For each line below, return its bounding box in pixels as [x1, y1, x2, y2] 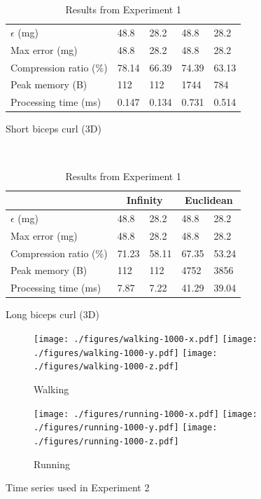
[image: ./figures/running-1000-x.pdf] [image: [34, 409, 258, 419]
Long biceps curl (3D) [6, 307, 99, 322]
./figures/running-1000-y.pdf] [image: [34, 423, 218, 433]
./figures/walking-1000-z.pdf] [34, 362, 179, 372]
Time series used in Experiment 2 [6, 480, 150, 495]
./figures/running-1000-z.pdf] [34, 436, 179, 446]
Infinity [126, 193, 163, 207]
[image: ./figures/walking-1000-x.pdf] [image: [34, 334, 258, 344]
